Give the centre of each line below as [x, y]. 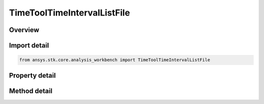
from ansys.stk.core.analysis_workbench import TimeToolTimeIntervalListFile [115, 60]
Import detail [29, 45]
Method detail [31, 91]
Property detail [33, 75]
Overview [24, 30]
